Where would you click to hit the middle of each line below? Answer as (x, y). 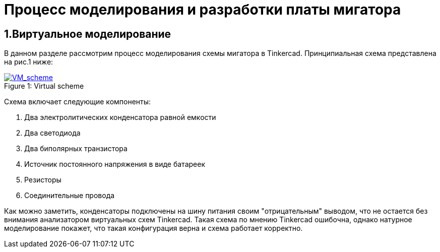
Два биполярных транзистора (76, 149)
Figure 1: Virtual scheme (44, 86)
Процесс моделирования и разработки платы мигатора (203, 10)
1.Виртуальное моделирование (88, 34)
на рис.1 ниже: (29, 62)
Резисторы (43, 180)
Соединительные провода (70, 196)
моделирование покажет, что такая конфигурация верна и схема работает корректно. (153, 228)
